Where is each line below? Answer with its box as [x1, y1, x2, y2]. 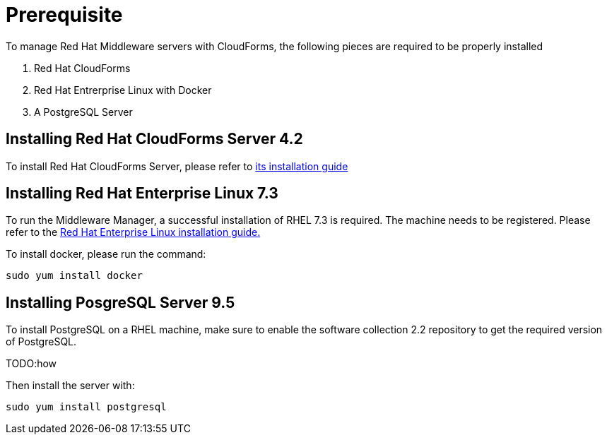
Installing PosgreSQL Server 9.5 [6, 293, 235, 311]
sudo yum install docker [6, 270, 143, 282]
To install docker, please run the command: [6, 248, 206, 261]
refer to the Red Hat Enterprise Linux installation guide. [6, 226, 261, 239]
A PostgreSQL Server [34, 105, 133, 118]
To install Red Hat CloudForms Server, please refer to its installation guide [6, 160, 348, 172]
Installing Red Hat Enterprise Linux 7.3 [6, 184, 278, 203]
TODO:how [6, 357, 57, 370]
